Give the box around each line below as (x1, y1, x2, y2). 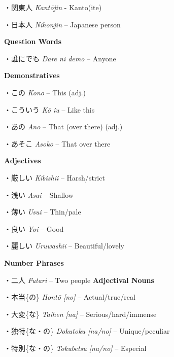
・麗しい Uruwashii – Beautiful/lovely (4, 240, 124, 251)
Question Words (4, 36, 62, 47)
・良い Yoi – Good (4, 223, 64, 234)
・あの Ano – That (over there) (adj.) (4, 121, 123, 132)
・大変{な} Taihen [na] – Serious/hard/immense (4, 308, 157, 319)
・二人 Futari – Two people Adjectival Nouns (4, 274, 154, 285)
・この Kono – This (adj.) (4, 87, 86, 97)
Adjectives (4, 155, 41, 166)
